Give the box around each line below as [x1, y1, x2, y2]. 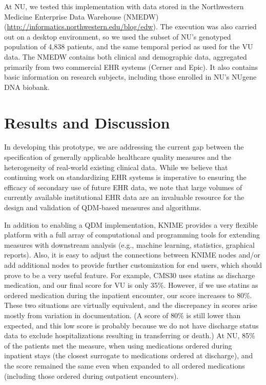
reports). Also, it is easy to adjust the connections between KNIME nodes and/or [4, 249, 260, 260]
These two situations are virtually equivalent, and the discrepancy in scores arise [4, 300, 257, 310]
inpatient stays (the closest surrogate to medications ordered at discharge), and [4, 350, 253, 361]
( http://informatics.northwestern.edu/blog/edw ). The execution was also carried [4, 21, 257, 32]
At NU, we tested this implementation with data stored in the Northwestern [4, 1, 244, 11]
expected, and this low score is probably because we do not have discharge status [4, 320, 259, 331]
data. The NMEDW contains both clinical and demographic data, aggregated [4, 51, 247, 62]
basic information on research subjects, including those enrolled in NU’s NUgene [4, 71, 257, 82]
